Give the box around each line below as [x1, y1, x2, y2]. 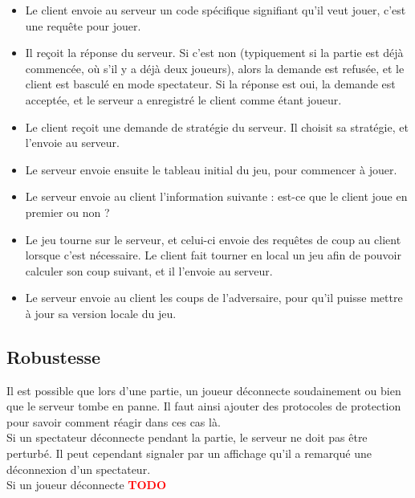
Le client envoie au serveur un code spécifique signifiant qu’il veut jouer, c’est [25, 2, 406, 18]
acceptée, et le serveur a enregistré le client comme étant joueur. [25, 91, 342, 108]
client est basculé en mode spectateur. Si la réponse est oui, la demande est [25, 76, 396, 92]
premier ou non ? [25, 203, 110, 220]
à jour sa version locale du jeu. [25, 304, 177, 321]
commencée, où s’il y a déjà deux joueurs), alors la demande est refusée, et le [25, 59, 405, 76]
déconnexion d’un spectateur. [6, 460, 151, 477]
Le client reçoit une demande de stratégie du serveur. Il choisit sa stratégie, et [25, 118, 409, 135]
